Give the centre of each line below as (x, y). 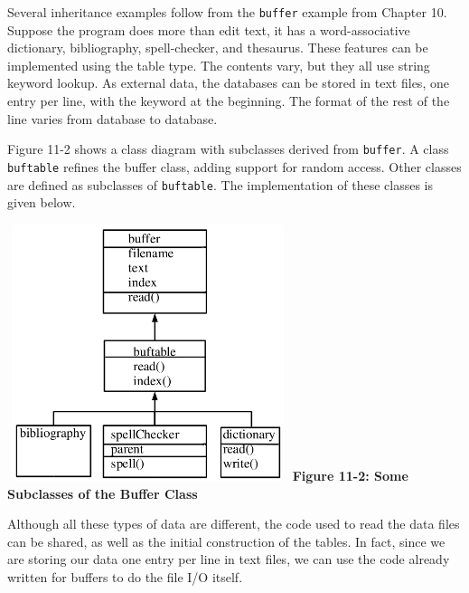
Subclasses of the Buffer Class (103, 493)
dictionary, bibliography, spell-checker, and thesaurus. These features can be (218, 48)
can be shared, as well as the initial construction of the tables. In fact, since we (226, 541)
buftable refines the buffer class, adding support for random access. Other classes (234, 166)
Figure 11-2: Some (350, 475)
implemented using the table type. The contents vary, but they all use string (219, 65)
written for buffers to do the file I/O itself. (125, 576)
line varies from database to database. (113, 118)
